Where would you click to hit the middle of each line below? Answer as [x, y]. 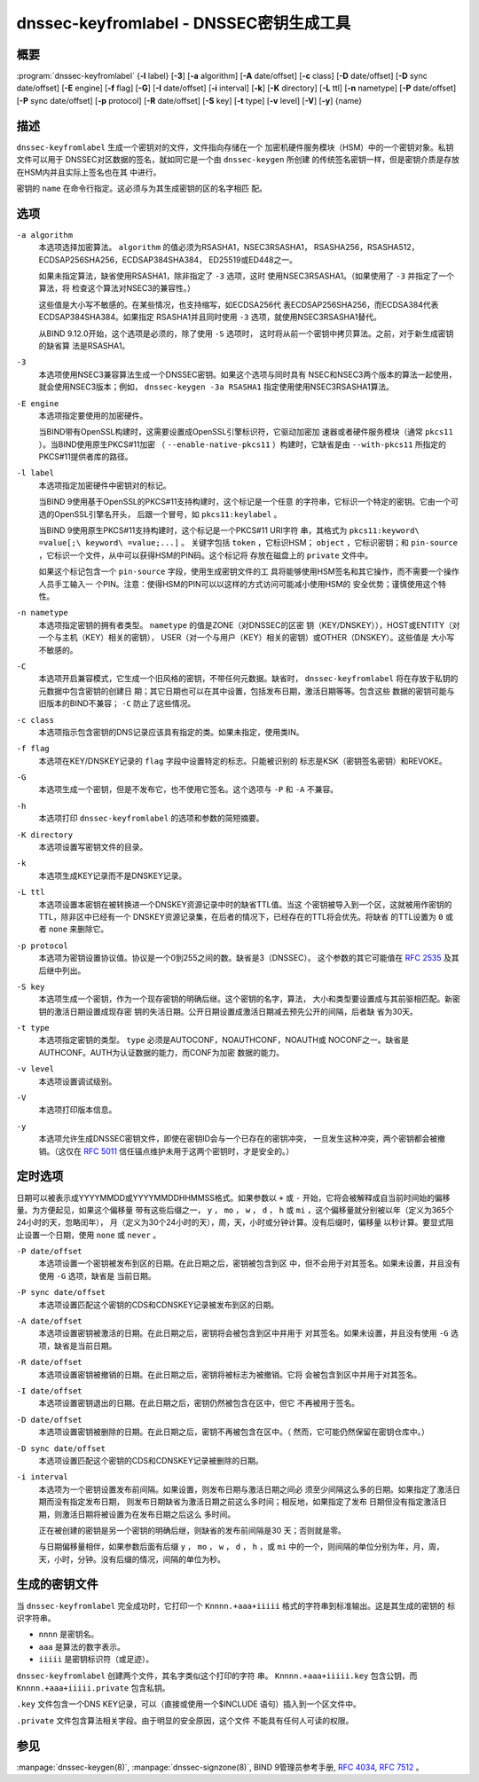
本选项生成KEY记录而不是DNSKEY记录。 [113, 875]
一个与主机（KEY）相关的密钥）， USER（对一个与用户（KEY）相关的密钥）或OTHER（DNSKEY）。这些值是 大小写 [247, 638]
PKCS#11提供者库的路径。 [86, 457]
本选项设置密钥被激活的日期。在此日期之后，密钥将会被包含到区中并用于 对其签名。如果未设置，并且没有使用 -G [243, 1333]
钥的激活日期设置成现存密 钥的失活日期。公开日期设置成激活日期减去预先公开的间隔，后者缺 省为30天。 [228, 1011]
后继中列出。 [62, 970]
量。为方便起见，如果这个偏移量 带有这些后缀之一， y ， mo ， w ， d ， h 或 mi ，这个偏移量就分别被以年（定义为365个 [235, 1210]
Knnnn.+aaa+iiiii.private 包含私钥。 [93, 1688]
